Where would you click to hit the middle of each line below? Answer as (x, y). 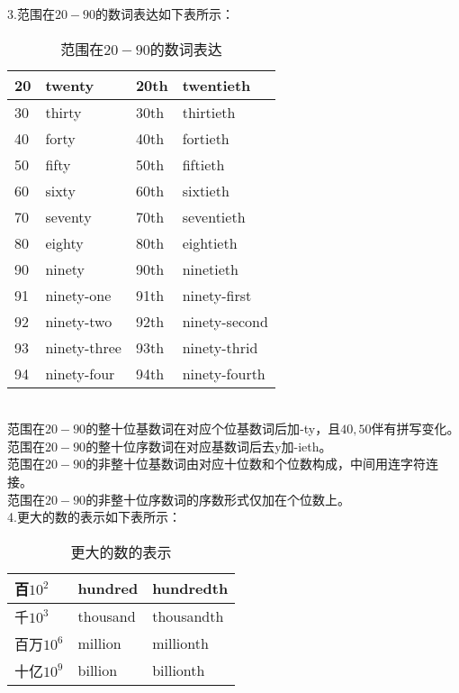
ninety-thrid (220, 347)
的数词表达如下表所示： (165, 14)
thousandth (188, 616)
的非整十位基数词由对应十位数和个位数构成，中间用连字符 (256, 464)
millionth (180, 643)
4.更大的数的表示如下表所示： (94, 517)
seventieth (214, 216)
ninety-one (78, 295)
